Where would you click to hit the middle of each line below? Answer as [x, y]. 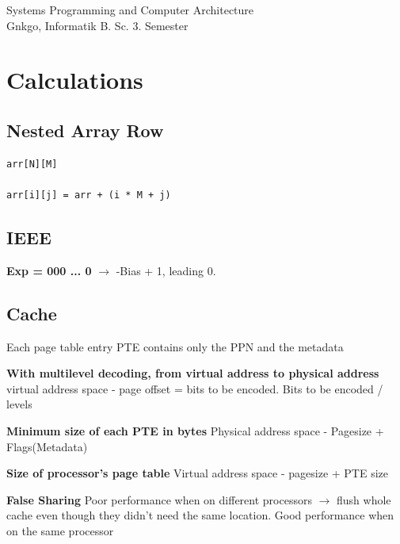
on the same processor [60, 530]
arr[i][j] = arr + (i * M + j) [89, 195]
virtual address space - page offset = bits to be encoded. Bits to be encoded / [195, 388]
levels [19, 404]
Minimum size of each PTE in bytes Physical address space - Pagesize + [195, 430]
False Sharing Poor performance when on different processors [159, 499]
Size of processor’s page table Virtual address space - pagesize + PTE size [198, 473]
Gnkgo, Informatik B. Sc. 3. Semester [97, 25]
